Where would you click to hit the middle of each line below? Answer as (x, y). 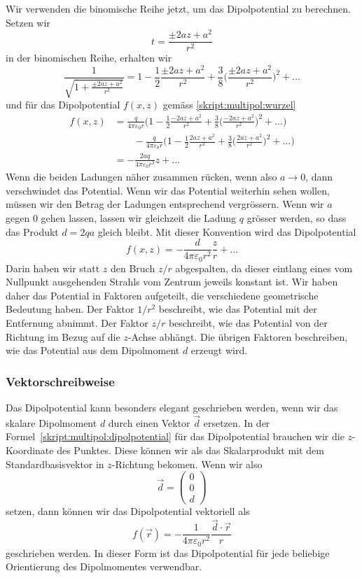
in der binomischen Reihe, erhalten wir (89, 58)
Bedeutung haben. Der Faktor (70, 309)
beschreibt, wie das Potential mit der (238, 309)
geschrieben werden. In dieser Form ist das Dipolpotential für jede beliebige (168, 552)
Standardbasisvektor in (55, 464)
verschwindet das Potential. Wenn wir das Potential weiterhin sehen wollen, (168, 190)
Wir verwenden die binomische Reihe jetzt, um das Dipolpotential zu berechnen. (178, 8)
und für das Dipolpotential (63, 105)
